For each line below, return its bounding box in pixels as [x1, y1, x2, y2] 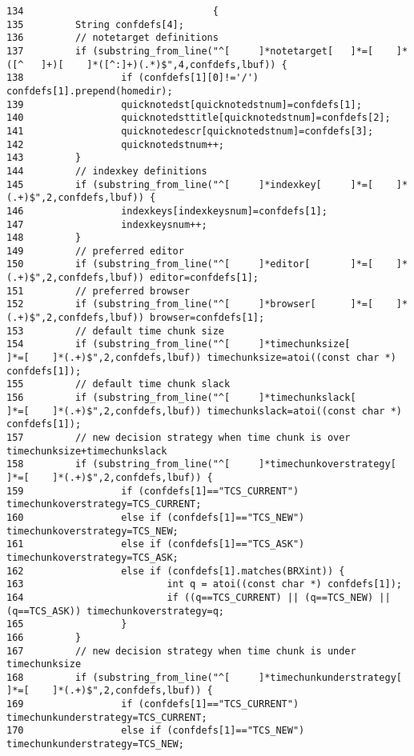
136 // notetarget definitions [6, 32, 219, 44]
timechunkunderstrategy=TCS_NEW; [6, 738, 184, 750]
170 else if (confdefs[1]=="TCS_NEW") [6, 725, 305, 737]
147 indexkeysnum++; [6, 218, 207, 230]
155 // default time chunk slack [6, 378, 231, 390]
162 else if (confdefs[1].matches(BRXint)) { [6, 565, 345, 577]
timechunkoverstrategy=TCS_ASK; [6, 551, 179, 563]
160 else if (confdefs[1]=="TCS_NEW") [6, 511, 305, 523]
